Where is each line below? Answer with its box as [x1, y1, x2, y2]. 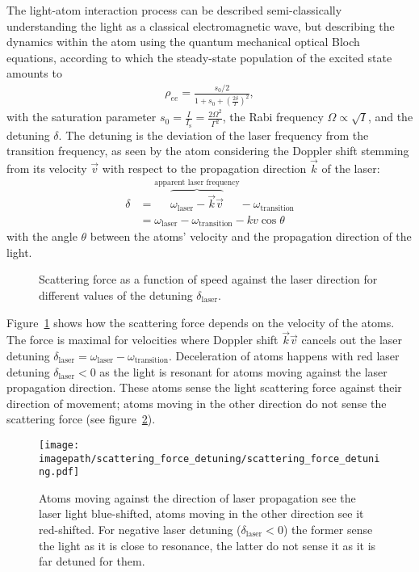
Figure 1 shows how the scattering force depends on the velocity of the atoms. [6, 313, 395, 330]
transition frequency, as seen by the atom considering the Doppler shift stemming [6, 142, 409, 159]
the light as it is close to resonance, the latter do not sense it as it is [39, 536, 376, 553]
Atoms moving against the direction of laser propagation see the [39, 489, 356, 506]
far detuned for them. [39, 553, 145, 570]
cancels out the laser [301, 331, 403, 348]
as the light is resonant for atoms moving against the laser [99, 363, 388, 380]
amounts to [6, 65, 62, 82]
